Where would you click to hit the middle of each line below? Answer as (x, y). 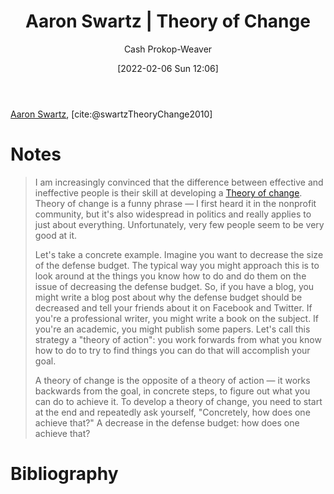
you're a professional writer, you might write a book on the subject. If (177, 318)
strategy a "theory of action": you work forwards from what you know (178, 339)
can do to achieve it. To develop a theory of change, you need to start (178, 401)
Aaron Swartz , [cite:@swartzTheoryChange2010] (111, 114)
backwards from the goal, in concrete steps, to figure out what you (172, 391)
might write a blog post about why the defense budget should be (168, 297)
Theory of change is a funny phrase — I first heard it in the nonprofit (175, 203)
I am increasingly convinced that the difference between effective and (179, 182)
